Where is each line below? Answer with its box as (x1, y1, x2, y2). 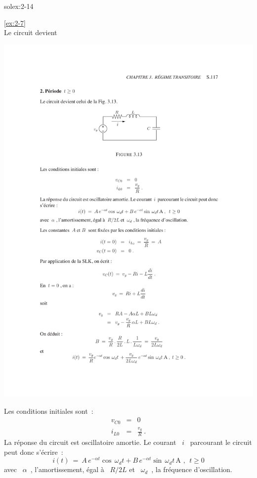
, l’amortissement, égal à (30, 464, 104, 475)
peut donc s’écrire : (4, 446, 63, 457)
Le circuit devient (4, 27, 57, 38)
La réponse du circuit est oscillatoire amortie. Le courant (4, 437, 176, 447)
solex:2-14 (4, 1, 34, 11)
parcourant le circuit (190, 437, 252, 447)
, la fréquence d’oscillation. (151, 464, 232, 475)
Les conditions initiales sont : (4, 405, 93, 416)
